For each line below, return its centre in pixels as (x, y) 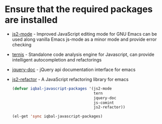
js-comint (104, 103)
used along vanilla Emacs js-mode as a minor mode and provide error (84, 39)
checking (22, 44)
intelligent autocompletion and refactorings (57, 59)
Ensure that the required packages (79, 9)
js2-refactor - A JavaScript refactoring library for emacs (70, 79)
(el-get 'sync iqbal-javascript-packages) (57, 116)
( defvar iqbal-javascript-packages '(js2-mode (62, 88)
